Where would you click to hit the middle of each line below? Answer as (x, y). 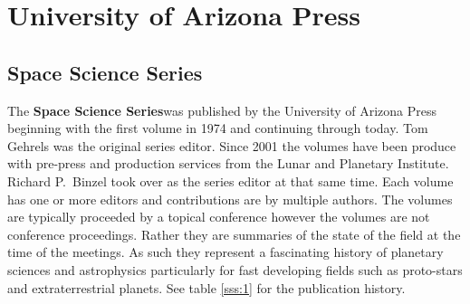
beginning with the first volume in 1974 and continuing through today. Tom (218, 128)
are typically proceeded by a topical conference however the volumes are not (219, 217)
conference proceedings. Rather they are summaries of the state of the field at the (234, 234)
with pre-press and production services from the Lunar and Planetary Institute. (228, 163)
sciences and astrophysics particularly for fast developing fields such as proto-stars (235, 269)
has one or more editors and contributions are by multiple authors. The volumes (230, 199)
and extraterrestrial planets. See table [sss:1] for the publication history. (206, 287)
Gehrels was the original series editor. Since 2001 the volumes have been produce (232, 145)
